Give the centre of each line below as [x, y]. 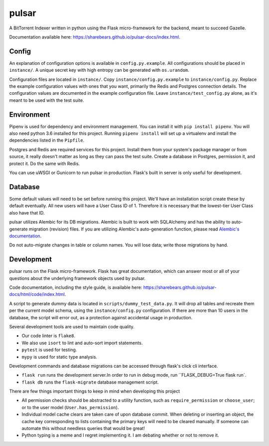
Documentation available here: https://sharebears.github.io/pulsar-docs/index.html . [95, 37]
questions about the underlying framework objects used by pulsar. [77, 278]
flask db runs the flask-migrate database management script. [90, 382]
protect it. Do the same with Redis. [45, 163]
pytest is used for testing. [49, 350]
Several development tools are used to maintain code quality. [72, 326]
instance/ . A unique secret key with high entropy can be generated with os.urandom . [99, 70]
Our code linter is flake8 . [49, 336]
